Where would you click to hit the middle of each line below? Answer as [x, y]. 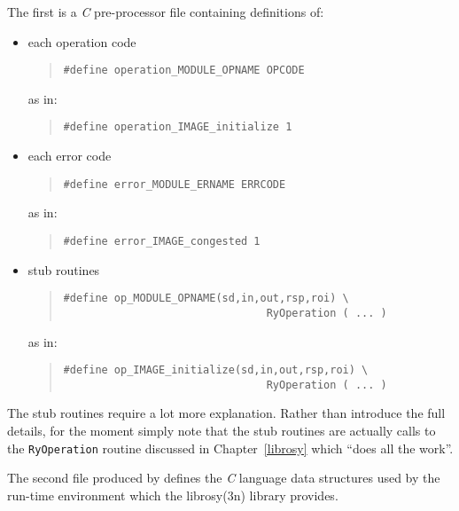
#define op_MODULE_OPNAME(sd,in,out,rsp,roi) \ [206, 299]
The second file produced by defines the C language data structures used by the [224, 478]
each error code [70, 156]
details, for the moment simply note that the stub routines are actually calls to [222, 430]
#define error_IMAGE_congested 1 [162, 241]
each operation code [82, 41]
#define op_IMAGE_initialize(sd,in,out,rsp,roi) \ [216, 370]
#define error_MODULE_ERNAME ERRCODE [175, 184]
